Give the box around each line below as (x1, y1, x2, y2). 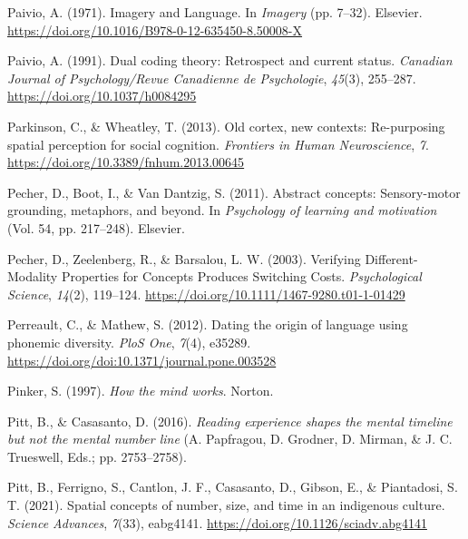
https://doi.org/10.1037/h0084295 (7, 86, 197, 105)
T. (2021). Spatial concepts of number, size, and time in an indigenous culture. (7, 495, 445, 514)
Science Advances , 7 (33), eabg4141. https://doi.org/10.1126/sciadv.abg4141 (7, 513, 427, 532)
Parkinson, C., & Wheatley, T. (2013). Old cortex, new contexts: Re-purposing (7, 116, 445, 135)
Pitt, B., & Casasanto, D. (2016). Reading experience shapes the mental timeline (7, 411, 453, 430)
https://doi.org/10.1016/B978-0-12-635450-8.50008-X (7, 20, 303, 39)
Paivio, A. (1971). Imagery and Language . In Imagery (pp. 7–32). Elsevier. (7, 3, 423, 21)
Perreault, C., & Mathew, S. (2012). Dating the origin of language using (7, 315, 408, 334)
